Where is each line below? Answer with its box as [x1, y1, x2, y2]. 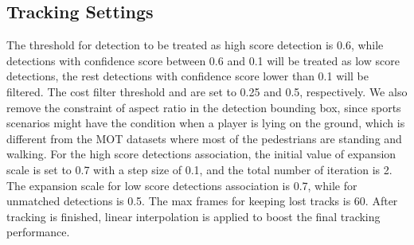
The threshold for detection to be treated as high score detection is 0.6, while [6, 37, 384, 53]
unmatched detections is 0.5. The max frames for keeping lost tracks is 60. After [6, 192, 398, 209]
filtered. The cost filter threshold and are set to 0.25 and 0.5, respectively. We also [6, 83, 408, 99]
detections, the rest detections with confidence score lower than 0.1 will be [6, 68, 369, 84]
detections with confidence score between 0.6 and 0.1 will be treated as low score [6, 52, 400, 68]
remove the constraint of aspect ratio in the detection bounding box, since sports [6, 99, 401, 115]
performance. [6, 224, 70, 240]
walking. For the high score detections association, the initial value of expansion [6, 146, 396, 162]
